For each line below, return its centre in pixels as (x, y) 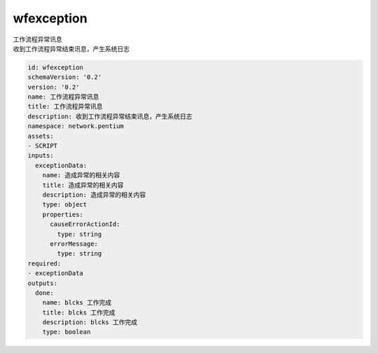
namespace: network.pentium (76, 126)
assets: (41, 136)
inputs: (41, 155)
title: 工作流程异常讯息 (65, 106)
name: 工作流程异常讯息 (63, 97)
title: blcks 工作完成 (79, 312)
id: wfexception (56, 67)
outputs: (43, 283)
